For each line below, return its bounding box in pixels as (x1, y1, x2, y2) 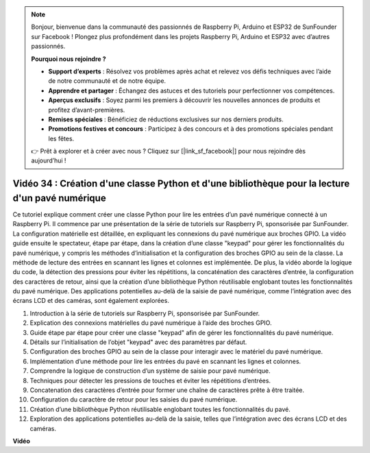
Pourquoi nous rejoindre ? (31, 55, 106, 63)
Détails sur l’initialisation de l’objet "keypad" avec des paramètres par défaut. (29, 338, 247, 346)
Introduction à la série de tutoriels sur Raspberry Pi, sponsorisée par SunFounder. (29, 309, 260, 317)
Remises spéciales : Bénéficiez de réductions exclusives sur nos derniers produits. (48, 115, 284, 123)
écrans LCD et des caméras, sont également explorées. (12, 297, 169, 305)
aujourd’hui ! (31, 156, 66, 164)
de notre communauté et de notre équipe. (48, 77, 166, 85)
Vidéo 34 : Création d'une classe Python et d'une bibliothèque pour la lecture (12, 178, 350, 190)
